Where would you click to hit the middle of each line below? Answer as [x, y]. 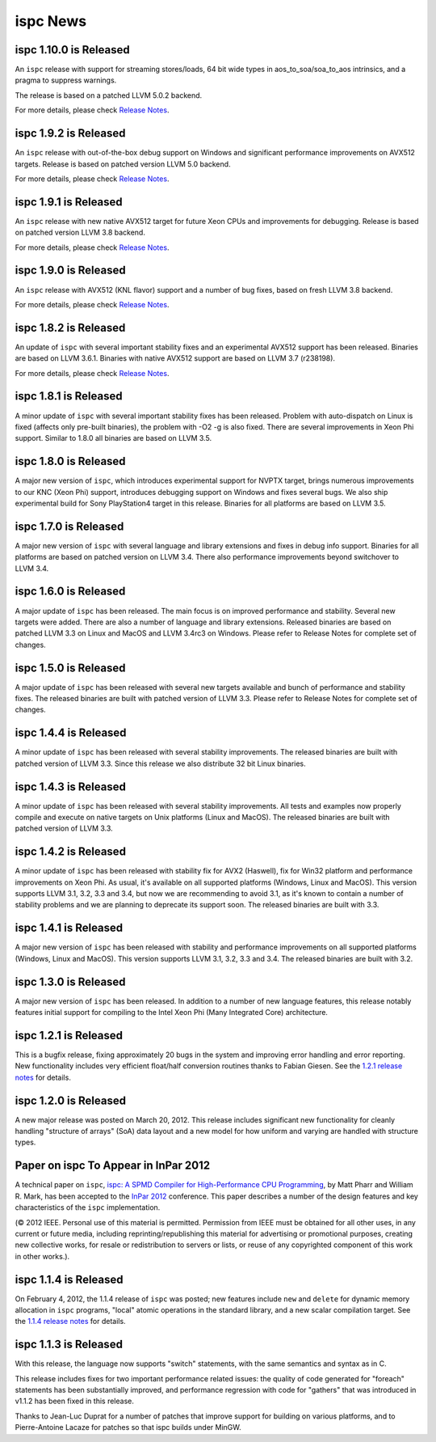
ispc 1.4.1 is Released [69, 928]
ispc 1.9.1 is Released [69, 202]
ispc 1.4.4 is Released [71, 733]
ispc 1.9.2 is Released [70, 133]
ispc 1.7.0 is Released [69, 526]
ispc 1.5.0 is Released [70, 668]
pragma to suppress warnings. [66, 80]
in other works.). [42, 1256]
